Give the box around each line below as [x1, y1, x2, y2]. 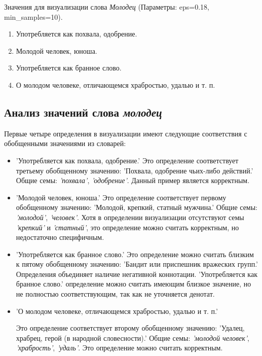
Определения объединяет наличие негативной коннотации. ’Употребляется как [16, 268, 257, 279]
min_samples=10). [4, 11, 63, 22]
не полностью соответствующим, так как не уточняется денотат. [16, 289, 215, 299]
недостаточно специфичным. [16, 232, 104, 242]
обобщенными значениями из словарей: [4, 138, 126, 149]
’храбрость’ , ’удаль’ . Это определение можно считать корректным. [16, 342, 223, 353]
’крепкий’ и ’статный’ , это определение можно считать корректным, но [16, 222, 239, 232]
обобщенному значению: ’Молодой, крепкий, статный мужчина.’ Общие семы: [16, 202, 258, 212]
